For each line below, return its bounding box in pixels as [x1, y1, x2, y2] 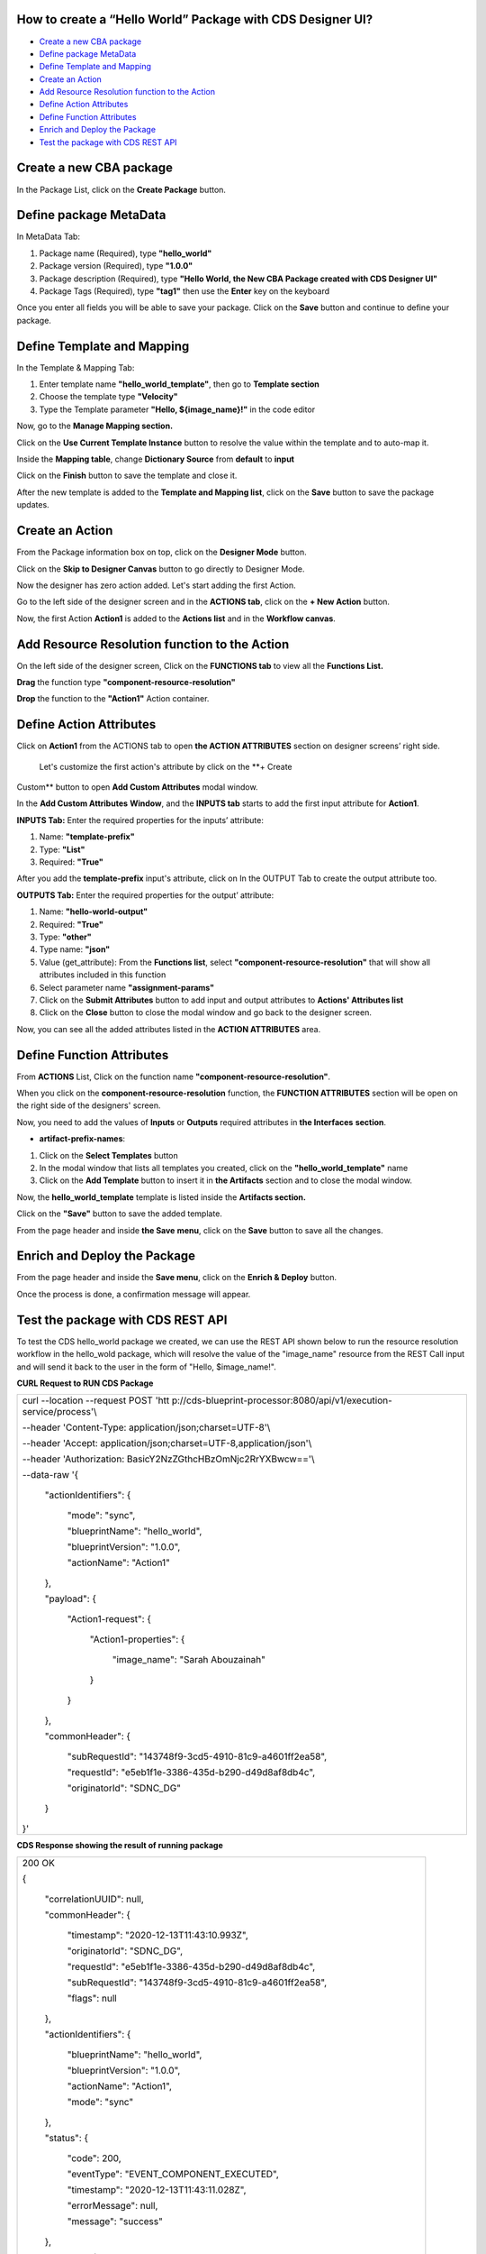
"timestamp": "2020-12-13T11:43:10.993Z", [67, 1929, 249, 1941]
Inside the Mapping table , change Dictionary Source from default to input [16, 454, 294, 464]
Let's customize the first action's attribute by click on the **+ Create [39, 761, 292, 772]
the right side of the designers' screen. [16, 1100, 161, 1111]
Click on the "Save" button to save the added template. [16, 1208, 222, 1219]
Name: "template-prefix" [39, 831, 135, 842]
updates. [16, 499, 49, 510]
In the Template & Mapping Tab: [16, 362, 135, 373]
